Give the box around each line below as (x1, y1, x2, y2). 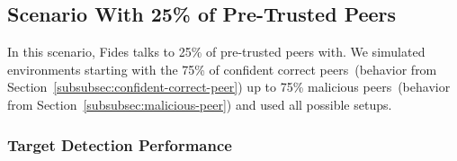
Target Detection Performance (7, 133, 232, 156)
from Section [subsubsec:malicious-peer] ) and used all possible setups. (7, 94, 392, 113)
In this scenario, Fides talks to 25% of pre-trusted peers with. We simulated (7, 42, 426, 61)
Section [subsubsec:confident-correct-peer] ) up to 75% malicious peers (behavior (7, 77, 451, 96)
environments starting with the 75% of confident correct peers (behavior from (7, 59, 437, 78)
